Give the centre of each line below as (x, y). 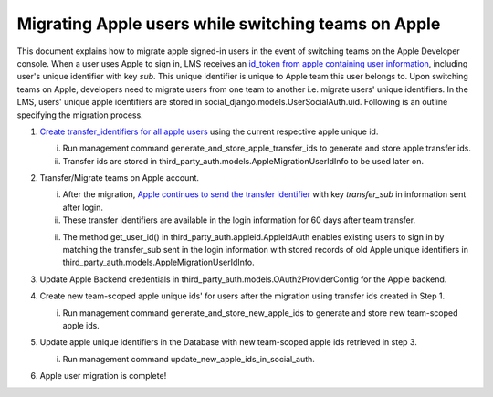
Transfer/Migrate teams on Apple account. (120, 178)
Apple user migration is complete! (103, 376)
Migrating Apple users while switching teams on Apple (229, 24)
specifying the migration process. (80, 115)
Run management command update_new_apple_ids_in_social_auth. (189, 359)
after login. (83, 207)
